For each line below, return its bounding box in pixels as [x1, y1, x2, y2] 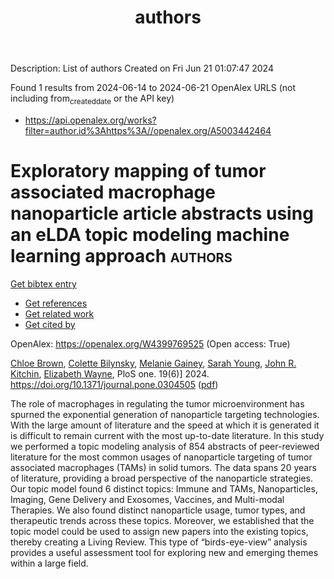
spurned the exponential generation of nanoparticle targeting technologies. [10, 408, 320, 420]
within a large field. [10, 557, 89, 569]
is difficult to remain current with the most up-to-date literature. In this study [10, 429, 325, 441]
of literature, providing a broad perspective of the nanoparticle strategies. [10, 472, 313, 484]
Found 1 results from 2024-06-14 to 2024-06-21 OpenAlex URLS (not [10, 82, 297, 94]
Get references [24, 297, 88, 309]
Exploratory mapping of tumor [10, 160, 267, 183]
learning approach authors [10, 245, 233, 268]
